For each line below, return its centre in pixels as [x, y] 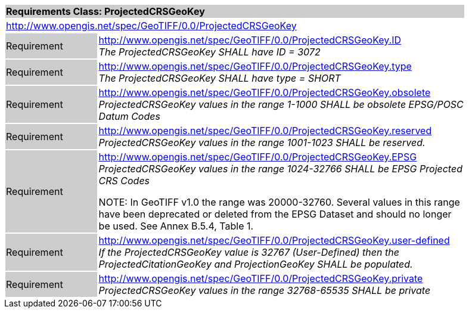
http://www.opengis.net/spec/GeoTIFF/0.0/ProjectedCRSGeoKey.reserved [265, 131]
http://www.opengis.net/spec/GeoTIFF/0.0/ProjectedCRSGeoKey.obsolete [265, 92]
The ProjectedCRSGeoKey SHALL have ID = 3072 [209, 52]
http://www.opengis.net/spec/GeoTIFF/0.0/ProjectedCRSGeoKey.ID [250, 40]
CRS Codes [124, 181]
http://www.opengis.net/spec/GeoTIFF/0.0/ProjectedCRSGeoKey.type [255, 66]
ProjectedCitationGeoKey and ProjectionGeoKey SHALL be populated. [256, 264]
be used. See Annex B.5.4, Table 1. [176, 226]
